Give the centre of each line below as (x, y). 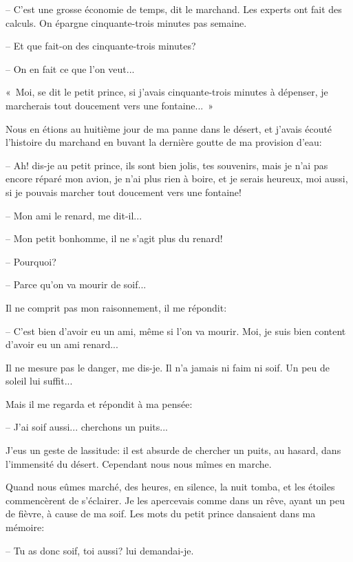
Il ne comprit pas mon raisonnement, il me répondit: (116, 307)
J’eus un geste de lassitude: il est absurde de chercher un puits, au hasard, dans (173, 450)
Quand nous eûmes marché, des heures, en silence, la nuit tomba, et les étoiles (170, 487)
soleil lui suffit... (39, 381)
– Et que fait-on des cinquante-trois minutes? (101, 46)
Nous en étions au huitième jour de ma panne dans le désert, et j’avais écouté (169, 128)
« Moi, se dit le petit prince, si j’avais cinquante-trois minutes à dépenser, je (167, 92)
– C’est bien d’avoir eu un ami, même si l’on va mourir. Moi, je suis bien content (176, 331)
